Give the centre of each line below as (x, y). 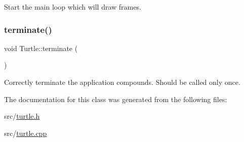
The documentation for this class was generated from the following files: (116, 99)
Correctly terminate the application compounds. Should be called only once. (122, 82)
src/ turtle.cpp (26, 133)
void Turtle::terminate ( (41, 48)
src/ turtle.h (22, 116)
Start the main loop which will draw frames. (73, 7)
